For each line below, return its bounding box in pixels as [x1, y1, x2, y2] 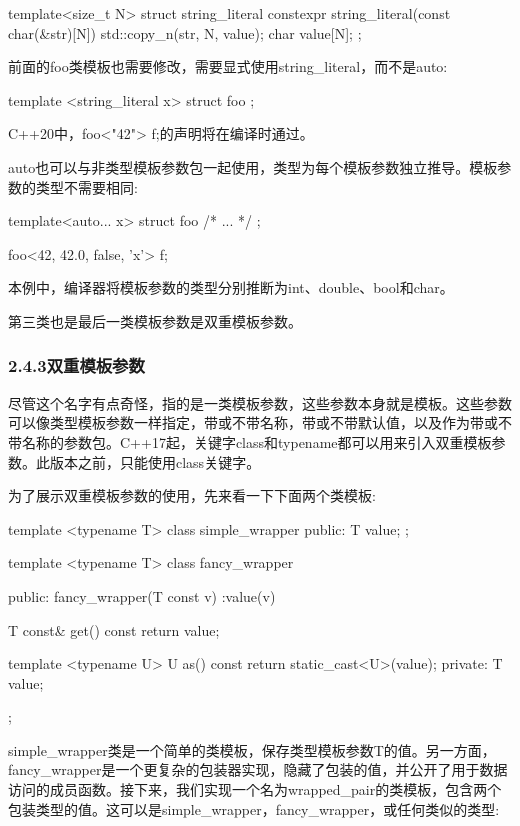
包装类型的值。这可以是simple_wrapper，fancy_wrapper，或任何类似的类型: [8, 798, 500, 819]
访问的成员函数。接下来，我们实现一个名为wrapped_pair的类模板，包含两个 [8, 779, 502, 800]
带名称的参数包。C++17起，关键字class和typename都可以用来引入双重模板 [8, 431, 492, 452]
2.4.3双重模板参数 [8, 353, 145, 378]
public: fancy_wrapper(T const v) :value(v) [8, 585, 276, 606]
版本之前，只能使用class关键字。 [49, 451, 261, 472]
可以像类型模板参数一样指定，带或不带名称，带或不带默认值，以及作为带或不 [8, 412, 512, 433]
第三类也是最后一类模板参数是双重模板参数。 [8, 310, 302, 331]
